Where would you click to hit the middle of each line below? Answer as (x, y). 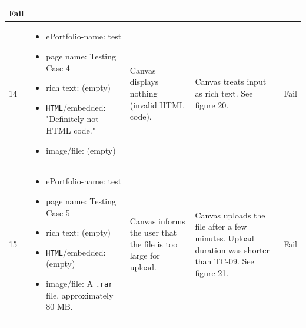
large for (145, 255)
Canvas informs (157, 221)
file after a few (221, 226)
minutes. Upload (224, 238)
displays (144, 82)
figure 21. (212, 272)
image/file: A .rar (79, 284)
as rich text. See (224, 93)
